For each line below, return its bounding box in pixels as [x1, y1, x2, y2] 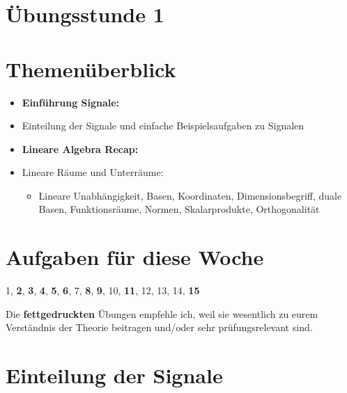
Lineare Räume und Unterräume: [22, 165, 164, 179]
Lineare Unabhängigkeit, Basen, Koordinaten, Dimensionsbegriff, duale [38, 188, 342, 202]
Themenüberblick [6, 54, 176, 83]
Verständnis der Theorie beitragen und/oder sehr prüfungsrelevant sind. [6, 320, 313, 335]
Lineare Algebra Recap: [22, 141, 139, 156]
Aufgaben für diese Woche [6, 243, 264, 271]
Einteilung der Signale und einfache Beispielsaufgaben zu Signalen [22, 118, 304, 133]
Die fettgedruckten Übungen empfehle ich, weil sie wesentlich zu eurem [6, 306, 318, 321]
